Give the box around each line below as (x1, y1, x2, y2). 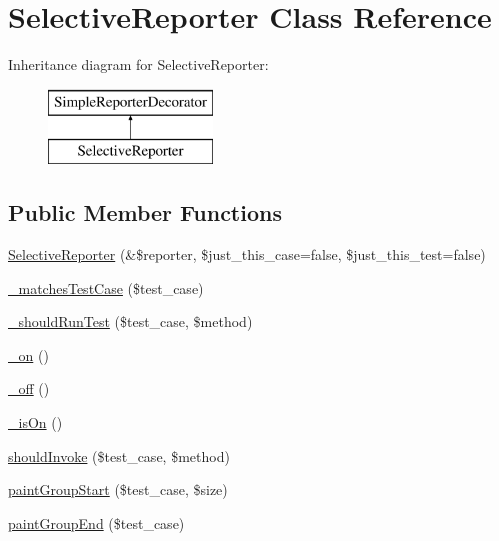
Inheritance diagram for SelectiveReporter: (8, 54, 269, 75)
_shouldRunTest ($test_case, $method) (8, 311, 253, 332)
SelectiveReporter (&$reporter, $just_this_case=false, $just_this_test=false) (8, 244, 486, 265)
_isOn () (8, 412, 63, 433)
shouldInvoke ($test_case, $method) (8, 445, 230, 466)
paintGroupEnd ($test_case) (8, 512, 185, 533)
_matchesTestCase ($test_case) (8, 277, 204, 298)
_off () (8, 378, 50, 399)
